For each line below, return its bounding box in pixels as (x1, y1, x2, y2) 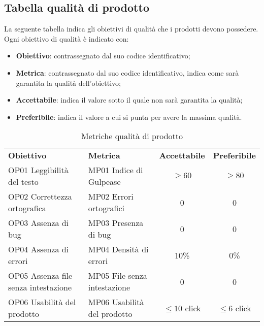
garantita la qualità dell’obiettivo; (16, 77, 121, 88)
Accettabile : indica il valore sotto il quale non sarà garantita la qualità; (16, 94, 243, 105)
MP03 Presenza (88, 217, 144, 229)
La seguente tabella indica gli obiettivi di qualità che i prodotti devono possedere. (4, 23, 258, 34)
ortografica (8, 202, 46, 214)
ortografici (88, 202, 124, 214)
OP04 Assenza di (8, 243, 69, 255)
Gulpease (88, 176, 121, 188)
